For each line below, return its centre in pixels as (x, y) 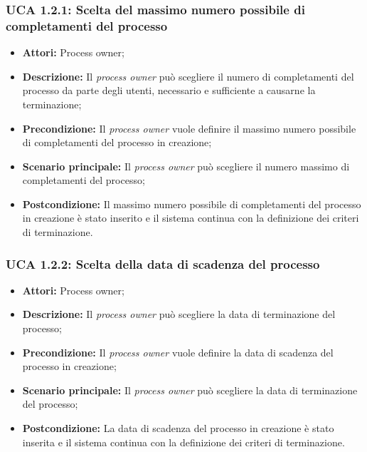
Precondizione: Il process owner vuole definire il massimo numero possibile (189, 128)
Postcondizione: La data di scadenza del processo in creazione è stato (178, 428)
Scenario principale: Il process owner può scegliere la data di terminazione (190, 390)
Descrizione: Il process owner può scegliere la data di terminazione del (179, 314)
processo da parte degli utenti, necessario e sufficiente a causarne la (169, 90)
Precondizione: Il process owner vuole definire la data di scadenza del (178, 352)
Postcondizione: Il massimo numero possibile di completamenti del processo (192, 204)
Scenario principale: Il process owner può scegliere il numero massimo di (186, 166)
